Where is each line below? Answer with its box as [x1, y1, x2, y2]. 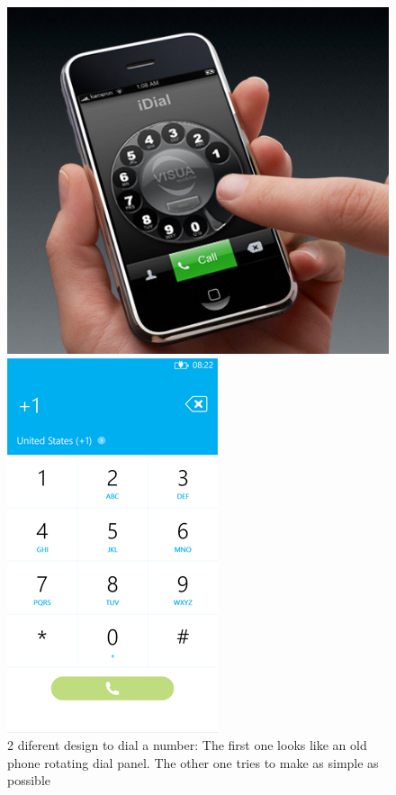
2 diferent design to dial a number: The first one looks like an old [7, 736, 367, 754]
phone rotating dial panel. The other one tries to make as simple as [7, 753, 379, 772]
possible [7, 771, 50, 790]
